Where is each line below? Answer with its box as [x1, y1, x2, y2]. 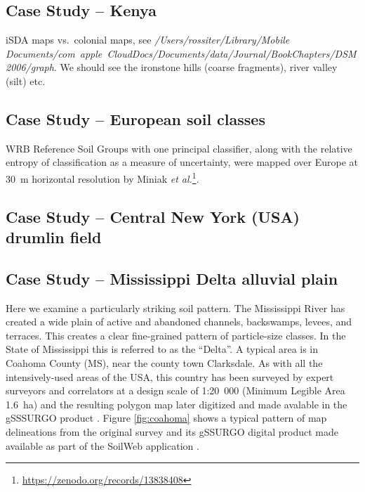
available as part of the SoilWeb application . [6, 438, 199, 453]
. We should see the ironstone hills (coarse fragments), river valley [53, 60, 338, 75]
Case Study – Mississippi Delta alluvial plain [6, 267, 338, 289]
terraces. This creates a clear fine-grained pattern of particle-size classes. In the [6, 328, 346, 342]
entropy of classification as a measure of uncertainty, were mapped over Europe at [6, 155, 358, 169]
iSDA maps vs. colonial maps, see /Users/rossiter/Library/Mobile [6, 32, 290, 47]
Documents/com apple [6, 46, 102, 60]
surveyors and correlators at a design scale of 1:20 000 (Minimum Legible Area [6, 383, 345, 398]
